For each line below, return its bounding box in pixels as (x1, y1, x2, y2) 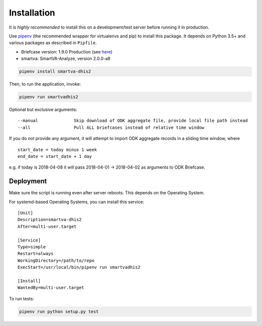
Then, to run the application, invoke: (9, 81, 81, 87)
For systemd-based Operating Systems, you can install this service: (9, 199, 145, 205)
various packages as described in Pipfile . (9, 40, 97, 46)
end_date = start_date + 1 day (17, 154, 92, 159)
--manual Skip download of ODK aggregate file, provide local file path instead (17, 118, 248, 123)
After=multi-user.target (17, 223, 77, 229)
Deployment (9, 177, 47, 186)
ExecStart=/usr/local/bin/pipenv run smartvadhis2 (17, 265, 141, 270)
